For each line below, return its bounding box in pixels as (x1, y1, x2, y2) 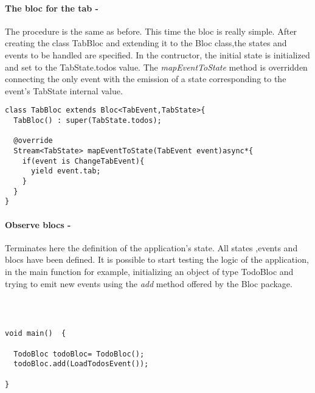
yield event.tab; (30, 167, 101, 176)
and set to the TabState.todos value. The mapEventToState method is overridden (5, 60, 308, 73)
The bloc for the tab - (5, 1, 99, 14)
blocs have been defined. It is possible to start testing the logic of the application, (5, 253, 309, 266)
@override (13, 136, 53, 145)
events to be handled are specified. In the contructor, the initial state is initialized (5, 48, 310, 61)
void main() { (5, 329, 66, 338)
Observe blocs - (5, 218, 71, 231)
